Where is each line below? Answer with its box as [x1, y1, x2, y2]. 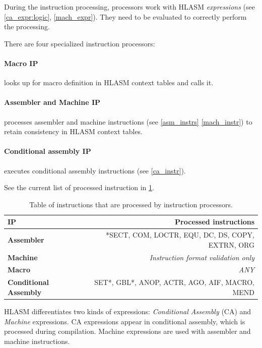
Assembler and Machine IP [4, 97, 101, 107]
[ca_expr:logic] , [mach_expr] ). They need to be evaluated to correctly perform [4, 11, 247, 22]
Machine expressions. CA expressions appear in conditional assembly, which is [4, 316, 245, 326]
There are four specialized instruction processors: [4, 38, 155, 48]
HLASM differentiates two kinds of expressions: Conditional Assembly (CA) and [4, 306, 251, 316]
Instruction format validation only [149, 252, 254, 262]
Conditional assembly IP [4, 146, 91, 156]
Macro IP [4, 57, 38, 68]
